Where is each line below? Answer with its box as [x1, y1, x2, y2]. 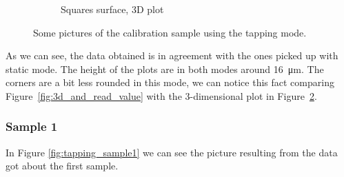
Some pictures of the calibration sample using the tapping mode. [33, 25, 307, 39]
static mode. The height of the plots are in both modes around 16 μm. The [6, 61, 324, 76]
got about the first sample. [6, 158, 119, 173]
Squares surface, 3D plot [61, 2, 164, 16]
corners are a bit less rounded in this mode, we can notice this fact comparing [6, 75, 334, 90]
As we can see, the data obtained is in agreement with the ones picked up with [6, 48, 338, 63]
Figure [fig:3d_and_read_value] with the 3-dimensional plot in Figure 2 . [6, 88, 317, 103]
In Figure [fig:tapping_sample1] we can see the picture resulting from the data [6, 145, 338, 159]
